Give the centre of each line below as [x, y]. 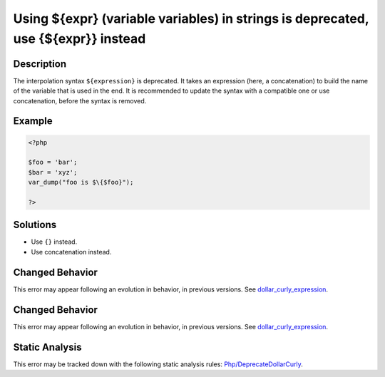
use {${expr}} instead [79, 38]
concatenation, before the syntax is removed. [80, 100]
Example [33, 121]
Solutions [35, 225]
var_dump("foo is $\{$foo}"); [81, 182]
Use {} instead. [54, 242]
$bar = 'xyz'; [53, 172]
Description [40, 64]
